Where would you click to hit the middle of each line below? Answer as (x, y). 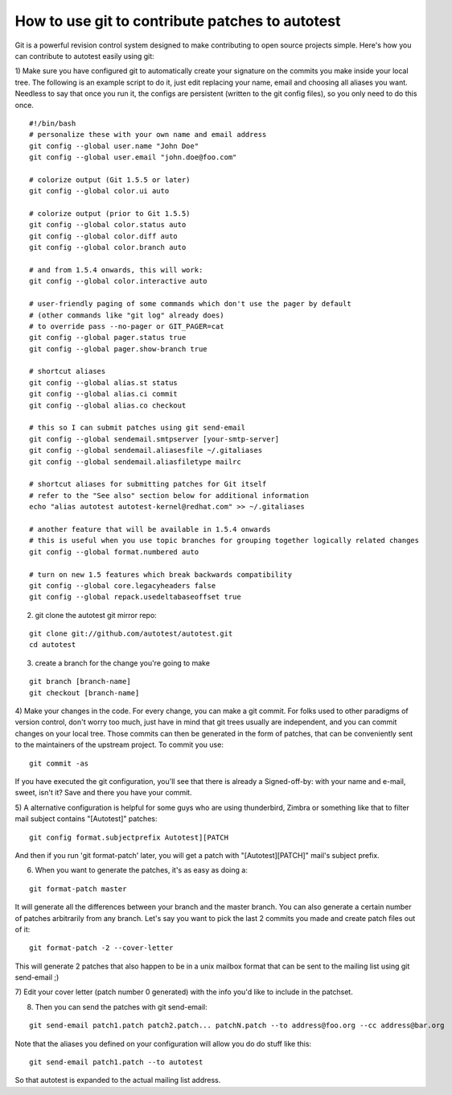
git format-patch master (78, 889)
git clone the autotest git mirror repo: (96, 615)
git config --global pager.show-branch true (119, 349)
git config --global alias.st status (104, 382)
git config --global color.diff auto (104, 236)
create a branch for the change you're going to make (123, 663)
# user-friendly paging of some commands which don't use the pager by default (190, 304)
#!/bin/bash (53, 123)
